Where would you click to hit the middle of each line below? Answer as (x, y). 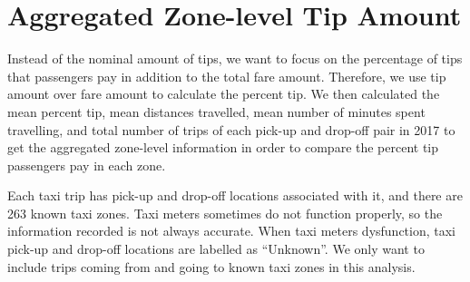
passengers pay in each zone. (87, 165)
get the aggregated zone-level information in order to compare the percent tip (223, 147)
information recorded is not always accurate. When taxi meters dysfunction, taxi (232, 231)
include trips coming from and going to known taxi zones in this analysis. (211, 266)
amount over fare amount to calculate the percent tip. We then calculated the (224, 94)
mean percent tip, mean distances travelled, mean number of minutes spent (216, 111)
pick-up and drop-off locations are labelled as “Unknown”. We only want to (216, 249)
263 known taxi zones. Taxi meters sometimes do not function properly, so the (225, 213)
